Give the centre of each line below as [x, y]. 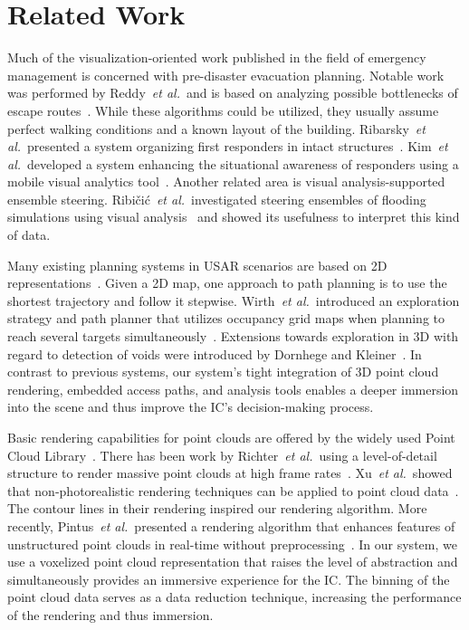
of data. [29, 235]
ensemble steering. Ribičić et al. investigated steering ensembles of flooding [217, 199]
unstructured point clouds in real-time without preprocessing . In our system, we [232, 544]
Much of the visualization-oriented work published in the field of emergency [217, 57]
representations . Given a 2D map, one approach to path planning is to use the [227, 283]
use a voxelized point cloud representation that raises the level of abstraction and [233, 562]
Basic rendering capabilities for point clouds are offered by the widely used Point [231, 437]
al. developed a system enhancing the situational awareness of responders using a [233, 163]
